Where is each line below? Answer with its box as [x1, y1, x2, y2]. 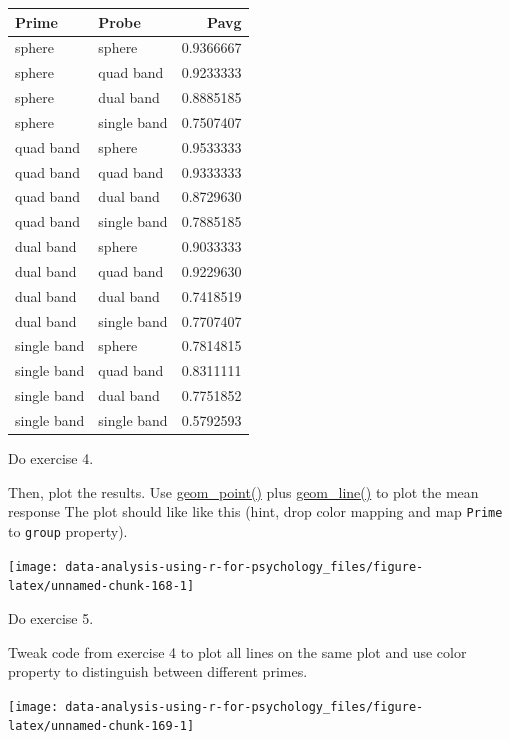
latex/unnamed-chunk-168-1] [8, 579, 195, 594]
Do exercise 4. [8, 448, 94, 469]
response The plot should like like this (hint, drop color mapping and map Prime [8, 501, 503, 522]
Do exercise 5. [8, 607, 94, 628]
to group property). [8, 520, 128, 541]
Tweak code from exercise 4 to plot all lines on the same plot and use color [8, 641, 467, 662]
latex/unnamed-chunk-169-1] [8, 719, 195, 734]
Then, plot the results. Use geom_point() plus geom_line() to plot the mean [8, 481, 479, 502]
